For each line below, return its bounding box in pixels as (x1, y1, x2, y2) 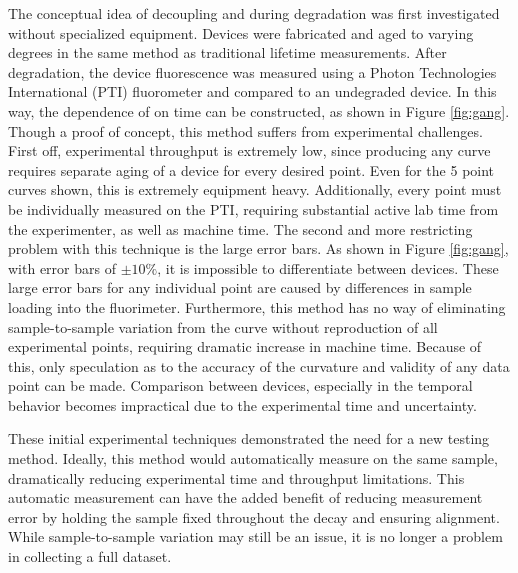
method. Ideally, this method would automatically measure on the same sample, (8, 448, 498, 469)
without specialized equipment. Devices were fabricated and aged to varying (8, 22, 474, 43)
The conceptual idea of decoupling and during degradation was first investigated (8, 3, 500, 23)
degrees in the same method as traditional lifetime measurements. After (8, 42, 447, 63)
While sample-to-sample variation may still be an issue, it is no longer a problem (8, 526, 503, 547)
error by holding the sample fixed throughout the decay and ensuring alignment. (8, 506, 500, 527)
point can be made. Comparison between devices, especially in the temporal (8, 375, 473, 396)
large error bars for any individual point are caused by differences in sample (8, 277, 472, 298)
